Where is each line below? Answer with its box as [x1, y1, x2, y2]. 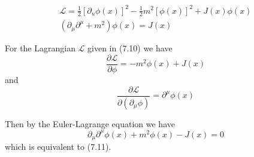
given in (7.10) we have [87, 42, 173, 54]
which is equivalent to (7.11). [5, 140, 111, 153]
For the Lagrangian [5, 42, 75, 54]
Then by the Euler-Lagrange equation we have [5, 117, 175, 130]
